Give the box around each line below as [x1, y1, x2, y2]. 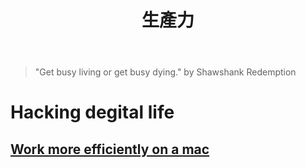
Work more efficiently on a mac [10, 141, 210, 158]
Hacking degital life [10, 101, 175, 124]
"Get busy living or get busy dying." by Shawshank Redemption [34, 66, 297, 78]
